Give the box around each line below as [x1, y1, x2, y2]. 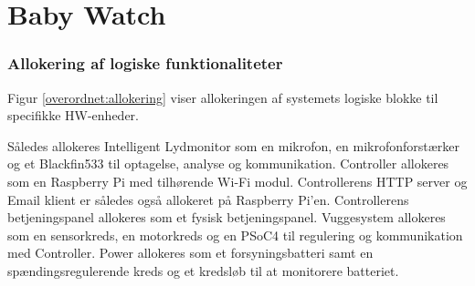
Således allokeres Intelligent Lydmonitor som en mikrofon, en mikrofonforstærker [7, 136, 460, 155]
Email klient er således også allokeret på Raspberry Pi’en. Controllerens [7, 189, 409, 209]
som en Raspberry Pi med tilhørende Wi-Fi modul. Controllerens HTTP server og [7, 171, 468, 190]
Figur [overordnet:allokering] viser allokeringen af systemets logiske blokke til [7, 87, 438, 107]
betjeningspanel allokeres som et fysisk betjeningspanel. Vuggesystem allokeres [7, 208, 446, 227]
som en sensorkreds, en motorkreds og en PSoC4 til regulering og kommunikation [7, 225, 463, 244]
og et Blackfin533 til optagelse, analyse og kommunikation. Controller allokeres [7, 154, 449, 173]
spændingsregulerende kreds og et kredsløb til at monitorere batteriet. [7, 260, 399, 280]
